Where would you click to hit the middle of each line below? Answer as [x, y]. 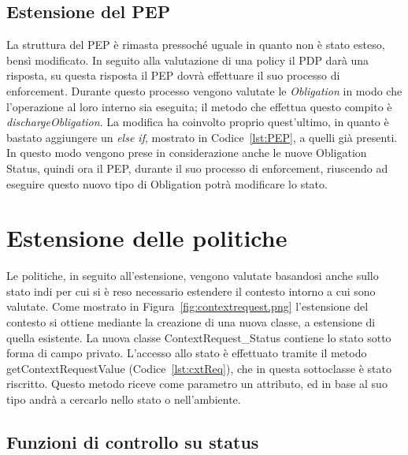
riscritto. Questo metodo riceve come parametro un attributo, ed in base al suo [197, 384]
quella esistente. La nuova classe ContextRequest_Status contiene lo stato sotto [199, 337]
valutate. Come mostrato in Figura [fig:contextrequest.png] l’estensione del [187, 306]
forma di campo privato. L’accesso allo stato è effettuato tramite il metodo [187, 353]
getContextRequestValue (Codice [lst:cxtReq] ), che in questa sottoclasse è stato [199, 368]
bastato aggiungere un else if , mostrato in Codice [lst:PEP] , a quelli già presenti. [202, 137]
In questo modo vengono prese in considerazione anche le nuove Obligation [187, 153]
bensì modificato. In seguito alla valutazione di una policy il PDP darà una [188, 60]
